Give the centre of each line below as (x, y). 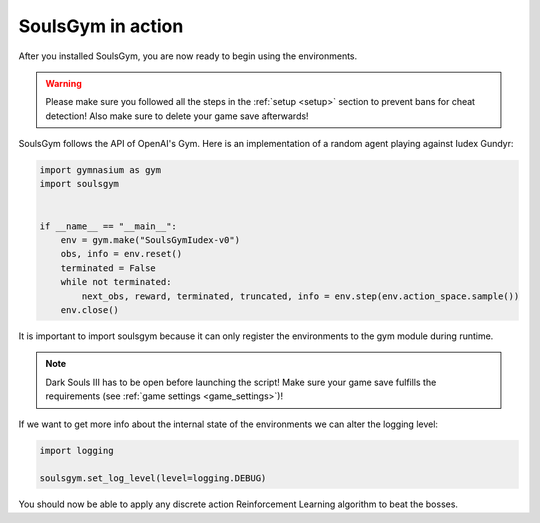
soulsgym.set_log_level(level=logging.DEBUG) (153, 478)
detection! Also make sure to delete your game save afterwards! (177, 116)
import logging (76, 450)
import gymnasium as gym (100, 170)
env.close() (90, 310)
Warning (63, 83)
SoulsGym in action (101, 26)
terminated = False (108, 268)
